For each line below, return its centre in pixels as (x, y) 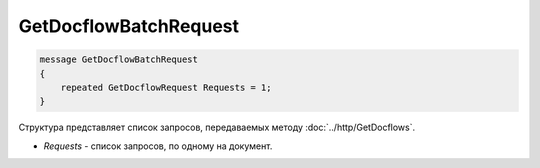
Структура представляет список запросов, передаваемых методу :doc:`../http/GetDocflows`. (217, 127)
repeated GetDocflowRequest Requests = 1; (166, 87)
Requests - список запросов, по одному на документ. (158, 146)
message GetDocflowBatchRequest (119, 59)
